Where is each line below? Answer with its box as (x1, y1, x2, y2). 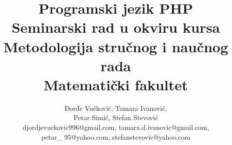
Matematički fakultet (43, 74, 188, 94)
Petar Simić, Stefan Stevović (73, 112, 158, 123)
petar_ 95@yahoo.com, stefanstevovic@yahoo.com (41, 131, 191, 142)
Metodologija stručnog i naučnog (3, 36, 229, 56)
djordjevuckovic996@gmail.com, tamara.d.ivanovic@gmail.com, (22, 122, 209, 132)
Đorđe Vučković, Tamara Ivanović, (64, 103, 167, 113)
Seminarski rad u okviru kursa (11, 17, 220, 37)
